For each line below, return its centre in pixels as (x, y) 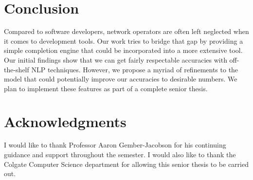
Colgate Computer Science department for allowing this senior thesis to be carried (126, 164)
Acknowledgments (65, 122)
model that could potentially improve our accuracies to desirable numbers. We (121, 79)
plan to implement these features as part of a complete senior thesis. (106, 88)
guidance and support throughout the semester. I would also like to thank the (120, 154)
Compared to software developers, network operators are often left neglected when (126, 31)
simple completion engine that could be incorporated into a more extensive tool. (123, 50)
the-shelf (17, 69)
